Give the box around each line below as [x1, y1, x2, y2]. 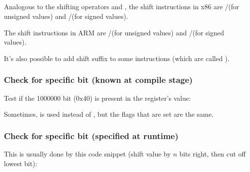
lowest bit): [4, 158, 37, 168]
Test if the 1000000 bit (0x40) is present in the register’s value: [4, 93, 191, 103]
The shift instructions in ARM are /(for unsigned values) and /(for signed [4, 27, 224, 37]
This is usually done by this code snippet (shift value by [4, 148, 171, 158]
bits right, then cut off [179, 148, 246, 158]
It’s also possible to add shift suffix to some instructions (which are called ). [4, 53, 230, 63]
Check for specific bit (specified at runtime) [4, 129, 179, 141]
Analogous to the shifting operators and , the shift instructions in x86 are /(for [4, 1, 239, 12]
